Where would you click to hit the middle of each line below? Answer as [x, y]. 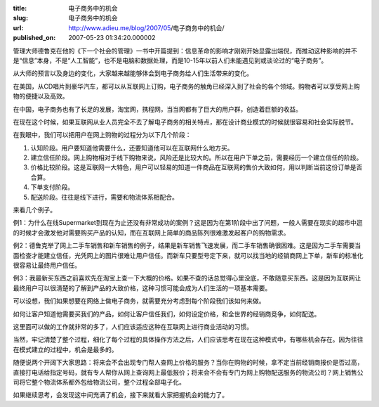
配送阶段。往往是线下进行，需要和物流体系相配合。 [104, 197]
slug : [20, 18]
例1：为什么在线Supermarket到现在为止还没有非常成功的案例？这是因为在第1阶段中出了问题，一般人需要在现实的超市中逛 [188, 223]
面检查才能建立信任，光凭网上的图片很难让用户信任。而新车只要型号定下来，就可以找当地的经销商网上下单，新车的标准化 [188, 255]
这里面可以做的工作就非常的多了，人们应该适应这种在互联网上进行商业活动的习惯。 [133, 326]
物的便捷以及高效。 [41, 96]
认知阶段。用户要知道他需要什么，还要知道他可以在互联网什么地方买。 [132, 148]
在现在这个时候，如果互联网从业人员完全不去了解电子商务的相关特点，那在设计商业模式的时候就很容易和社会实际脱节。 [185, 122]
